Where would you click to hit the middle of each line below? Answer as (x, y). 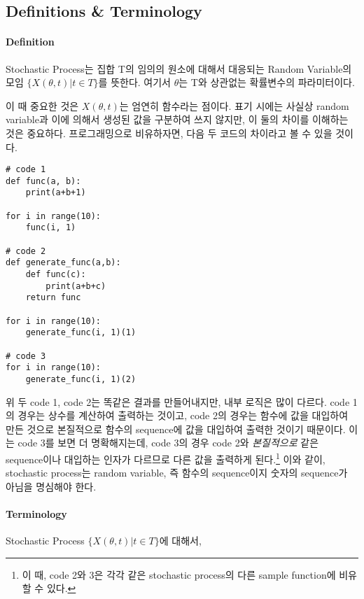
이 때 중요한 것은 (42, 105)
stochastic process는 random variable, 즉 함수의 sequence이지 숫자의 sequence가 (177, 473)
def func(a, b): (43, 181)
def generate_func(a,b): (63, 263)
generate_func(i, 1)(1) (81, 333)
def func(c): (56, 275)
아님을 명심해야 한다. (51, 486)
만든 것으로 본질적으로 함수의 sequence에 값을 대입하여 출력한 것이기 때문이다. (176, 429)
